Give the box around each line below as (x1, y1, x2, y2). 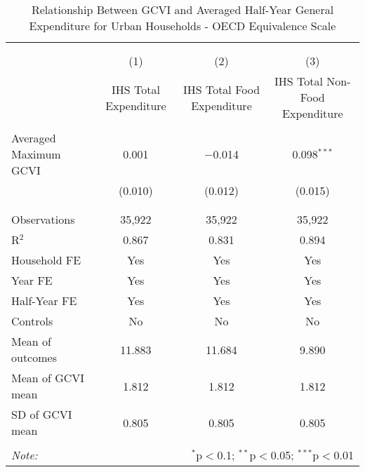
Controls (11, 313, 53, 329)
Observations (11, 211, 75, 227)
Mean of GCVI (11, 370, 85, 386)
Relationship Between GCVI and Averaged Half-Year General (31, 1, 334, 18)
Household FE (11, 252, 81, 268)
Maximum (11, 146, 61, 162)
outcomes (11, 349, 57, 365)
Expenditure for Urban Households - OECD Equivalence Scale (29, 18, 336, 34)
